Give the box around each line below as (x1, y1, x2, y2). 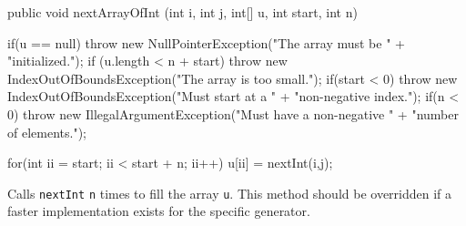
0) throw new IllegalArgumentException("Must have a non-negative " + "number (7, 104, 459, 123)
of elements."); (7, 122, 86, 141)
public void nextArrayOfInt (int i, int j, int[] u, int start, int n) (7, 3, 358, 21)
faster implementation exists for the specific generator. (7, 201, 310, 221)
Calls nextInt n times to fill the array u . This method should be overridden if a (7, 183, 452, 202)
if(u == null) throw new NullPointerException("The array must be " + (7, 33, 405, 52)
